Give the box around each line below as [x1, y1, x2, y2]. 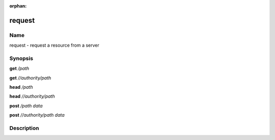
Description [9, 125, 39, 132]
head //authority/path [9, 93, 56, 99]
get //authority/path [9, 75, 51, 81]
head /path [9, 84, 33, 90]
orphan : [9, 3, 27, 9]
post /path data [9, 102, 43, 109]
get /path [9, 65, 30, 72]
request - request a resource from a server [9, 42, 99, 48]
